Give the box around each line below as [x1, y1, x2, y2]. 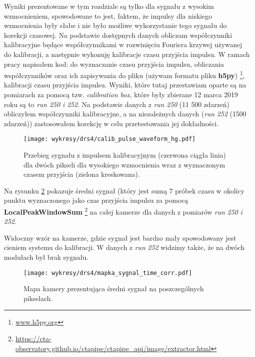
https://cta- [15, 333, 51, 344]
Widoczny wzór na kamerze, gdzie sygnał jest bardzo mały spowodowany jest [4, 232, 236, 243]
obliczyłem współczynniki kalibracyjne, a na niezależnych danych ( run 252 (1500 [4, 109, 247, 119]
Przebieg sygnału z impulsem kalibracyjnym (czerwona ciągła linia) [24, 150, 226, 160]
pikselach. [24, 293, 53, 303]
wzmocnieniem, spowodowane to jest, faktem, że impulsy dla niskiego [4, 10, 212, 21]
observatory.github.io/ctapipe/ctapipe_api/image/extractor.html [15, 343, 211, 353]
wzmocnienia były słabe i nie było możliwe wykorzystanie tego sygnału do [4, 20, 227, 30]
